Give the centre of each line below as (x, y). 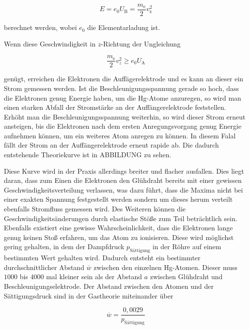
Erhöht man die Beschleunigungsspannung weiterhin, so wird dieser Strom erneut (125, 116)
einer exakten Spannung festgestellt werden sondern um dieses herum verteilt (118, 199)
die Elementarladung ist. (124, 27)
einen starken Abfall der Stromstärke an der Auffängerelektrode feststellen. (115, 107)
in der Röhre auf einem (187, 247)
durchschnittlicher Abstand (44, 267)
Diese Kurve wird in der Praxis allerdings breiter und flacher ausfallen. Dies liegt (124, 171)
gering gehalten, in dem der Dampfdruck (64, 247)
